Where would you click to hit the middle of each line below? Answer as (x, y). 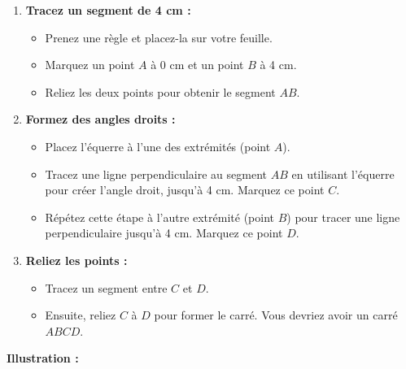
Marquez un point (90, 65)
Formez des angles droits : (100, 119)
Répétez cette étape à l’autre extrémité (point (159, 217)
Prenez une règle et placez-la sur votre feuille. (159, 37)
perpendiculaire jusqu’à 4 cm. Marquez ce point (164, 233)
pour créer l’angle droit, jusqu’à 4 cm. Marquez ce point (185, 190)
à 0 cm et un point (197, 65)
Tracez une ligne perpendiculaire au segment (156, 174)
